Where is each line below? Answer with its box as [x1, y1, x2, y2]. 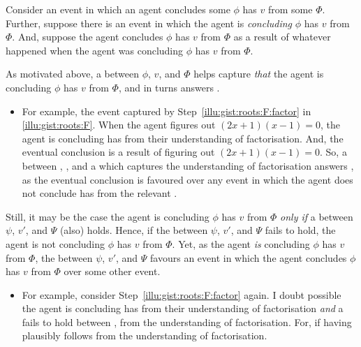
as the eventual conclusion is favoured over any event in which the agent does [22, 172, 353, 186]
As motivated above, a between [6, 66, 139, 81]
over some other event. [64, 264, 161, 279]
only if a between [280, 209, 353, 223]
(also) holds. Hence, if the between [59, 223, 208, 237]
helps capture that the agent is [193, 66, 324, 81]
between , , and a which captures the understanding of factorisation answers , [22, 158, 354, 172]
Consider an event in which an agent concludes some [6, 2, 230, 16]
